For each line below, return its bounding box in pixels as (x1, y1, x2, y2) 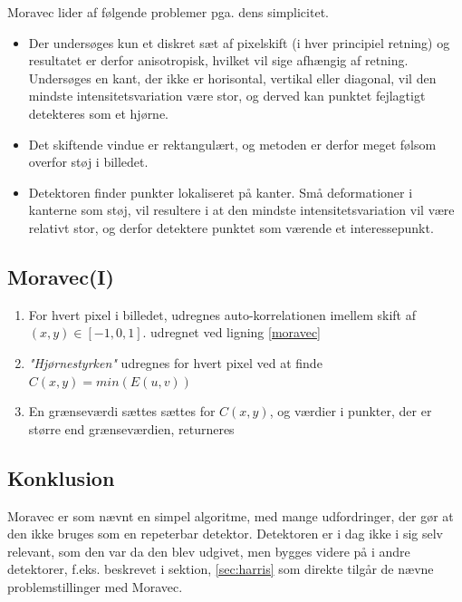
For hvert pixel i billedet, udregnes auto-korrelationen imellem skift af (28, 305, 416, 324)
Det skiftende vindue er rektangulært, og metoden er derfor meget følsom (28, 134, 437, 153)
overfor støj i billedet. (28, 152, 149, 171)
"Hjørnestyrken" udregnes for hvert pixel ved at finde (28, 353, 322, 372)
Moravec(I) (7, 262, 114, 290)
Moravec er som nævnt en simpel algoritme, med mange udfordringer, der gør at (7, 506, 454, 525)
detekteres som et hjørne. (28, 103, 169, 122)
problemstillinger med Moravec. (7, 577, 183, 596)
